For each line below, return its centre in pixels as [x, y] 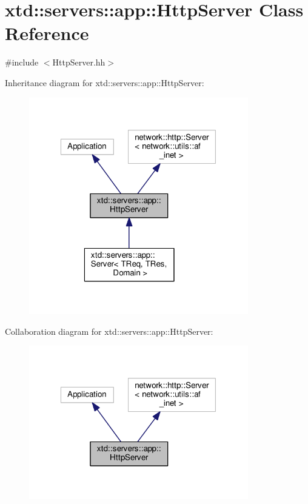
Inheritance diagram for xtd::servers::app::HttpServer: [105, 82]
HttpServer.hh [79, 62]
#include [22, 62]
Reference [47, 33]
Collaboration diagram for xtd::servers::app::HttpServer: [109, 331]
